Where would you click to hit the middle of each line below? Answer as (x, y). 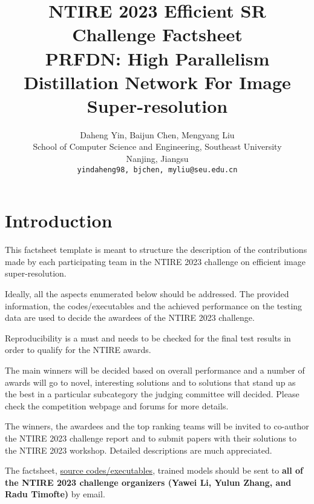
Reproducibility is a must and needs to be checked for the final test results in (148, 338)
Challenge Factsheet (157, 34)
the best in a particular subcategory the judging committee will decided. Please (152, 394)
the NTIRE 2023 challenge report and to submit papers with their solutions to (151, 438)
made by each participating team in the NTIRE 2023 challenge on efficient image (155, 261)
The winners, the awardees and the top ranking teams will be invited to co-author (157, 426)
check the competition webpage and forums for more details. (117, 405)
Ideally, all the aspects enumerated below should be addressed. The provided (147, 294)
